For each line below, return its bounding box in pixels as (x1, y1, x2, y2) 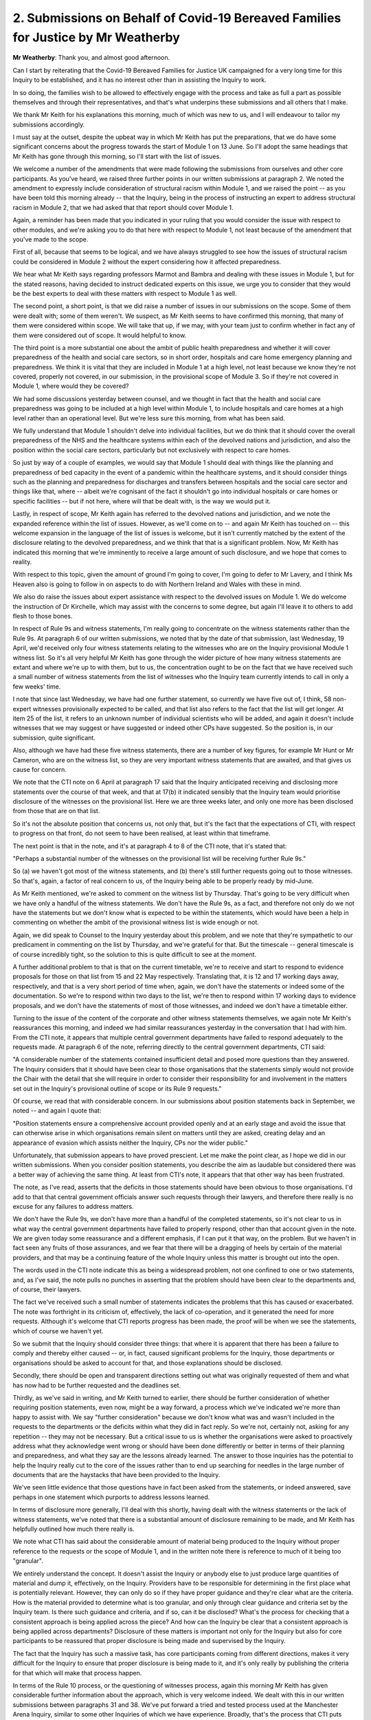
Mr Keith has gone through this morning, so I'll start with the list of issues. (12, 152, 221, 160)
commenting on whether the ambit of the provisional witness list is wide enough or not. (12, 918, 259, 927)
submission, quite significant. (12, 733, 95, 742)
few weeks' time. (12, 682, 61, 691)
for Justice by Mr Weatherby (12, 30, 180, 45)
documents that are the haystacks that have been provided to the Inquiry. (12, 1471, 221, 1479)
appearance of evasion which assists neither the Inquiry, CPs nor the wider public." (12, 1139, 249, 1147)
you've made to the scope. (12, 235, 89, 244)
